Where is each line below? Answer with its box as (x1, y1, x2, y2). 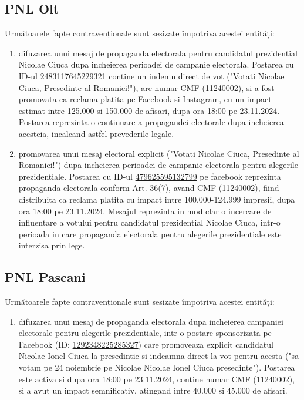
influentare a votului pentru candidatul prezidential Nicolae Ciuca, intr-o (18, 216, 281, 228)
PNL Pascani (5, 268, 86, 286)
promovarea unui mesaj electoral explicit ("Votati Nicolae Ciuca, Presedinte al (18, 147, 299, 159)
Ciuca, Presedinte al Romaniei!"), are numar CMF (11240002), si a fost (18, 81, 275, 93)
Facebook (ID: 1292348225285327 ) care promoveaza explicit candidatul (18, 338, 273, 350)
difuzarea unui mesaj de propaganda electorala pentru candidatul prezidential (18, 46, 298, 59)
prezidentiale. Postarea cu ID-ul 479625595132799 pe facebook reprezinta (18, 170, 281, 182)
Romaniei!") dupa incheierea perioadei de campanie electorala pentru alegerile (18, 159, 298, 171)
